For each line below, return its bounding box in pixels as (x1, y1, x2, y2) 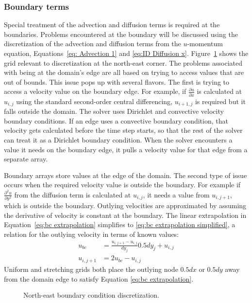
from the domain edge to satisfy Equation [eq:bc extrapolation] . (4, 273, 194, 284)
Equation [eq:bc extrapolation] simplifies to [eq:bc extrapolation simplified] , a (4, 219, 235, 230)
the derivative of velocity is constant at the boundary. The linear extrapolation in (4, 210, 247, 220)
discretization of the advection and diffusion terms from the (4, 38, 181, 49)
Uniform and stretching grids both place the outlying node (4, 264, 178, 274)
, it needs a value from (143, 189, 210, 199)
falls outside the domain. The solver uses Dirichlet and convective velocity (4, 106, 224, 116)
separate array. (4, 154, 48, 164)
